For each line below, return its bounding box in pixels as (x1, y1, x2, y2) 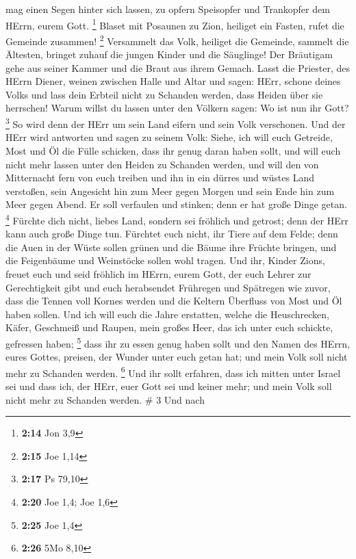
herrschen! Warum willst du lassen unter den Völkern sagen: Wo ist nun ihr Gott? (5, 101, 349, 115)
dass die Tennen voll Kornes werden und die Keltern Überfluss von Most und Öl (5, 294, 342, 308)
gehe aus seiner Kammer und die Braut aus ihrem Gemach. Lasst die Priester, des (5, 60, 351, 75)
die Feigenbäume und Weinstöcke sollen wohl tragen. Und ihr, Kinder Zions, (5, 253, 325, 268)
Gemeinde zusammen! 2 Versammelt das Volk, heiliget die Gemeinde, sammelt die (5, 31, 349, 48)
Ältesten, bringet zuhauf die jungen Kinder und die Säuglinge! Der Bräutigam (5, 47, 333, 62)
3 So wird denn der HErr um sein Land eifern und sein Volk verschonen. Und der (5, 115, 346, 131)
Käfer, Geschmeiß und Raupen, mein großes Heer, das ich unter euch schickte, (5, 320, 333, 335)
